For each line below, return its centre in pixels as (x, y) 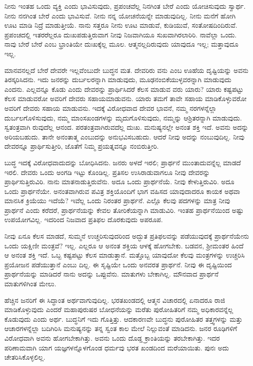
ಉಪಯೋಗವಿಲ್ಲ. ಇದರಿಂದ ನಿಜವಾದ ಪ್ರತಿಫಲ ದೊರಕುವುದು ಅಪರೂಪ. (84, 219)
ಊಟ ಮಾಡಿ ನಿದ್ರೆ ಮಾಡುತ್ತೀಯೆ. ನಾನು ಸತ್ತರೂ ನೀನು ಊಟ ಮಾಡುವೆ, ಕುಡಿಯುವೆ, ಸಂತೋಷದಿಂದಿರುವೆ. (121, 25)
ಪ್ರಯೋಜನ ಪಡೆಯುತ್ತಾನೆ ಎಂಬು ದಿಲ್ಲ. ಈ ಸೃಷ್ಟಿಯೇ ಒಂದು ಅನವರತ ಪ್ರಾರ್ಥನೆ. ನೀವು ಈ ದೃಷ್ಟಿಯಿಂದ (118, 264)
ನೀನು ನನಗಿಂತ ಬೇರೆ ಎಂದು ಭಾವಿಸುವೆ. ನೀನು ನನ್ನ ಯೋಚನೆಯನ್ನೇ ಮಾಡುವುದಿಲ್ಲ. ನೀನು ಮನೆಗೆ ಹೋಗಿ (120, 15)
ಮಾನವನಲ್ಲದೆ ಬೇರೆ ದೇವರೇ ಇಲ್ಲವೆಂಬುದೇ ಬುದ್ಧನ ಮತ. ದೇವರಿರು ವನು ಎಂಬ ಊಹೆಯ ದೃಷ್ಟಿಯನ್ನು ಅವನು (126, 70)
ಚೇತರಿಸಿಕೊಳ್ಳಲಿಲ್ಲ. (25, 357)
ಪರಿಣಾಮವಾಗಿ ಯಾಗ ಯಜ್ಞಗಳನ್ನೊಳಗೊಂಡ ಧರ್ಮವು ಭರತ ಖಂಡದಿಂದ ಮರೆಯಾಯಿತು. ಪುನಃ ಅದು (117, 347)
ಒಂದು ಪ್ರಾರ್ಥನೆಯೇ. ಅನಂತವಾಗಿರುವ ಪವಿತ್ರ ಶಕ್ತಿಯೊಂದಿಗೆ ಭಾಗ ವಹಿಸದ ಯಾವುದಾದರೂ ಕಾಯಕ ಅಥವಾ (122, 191)
